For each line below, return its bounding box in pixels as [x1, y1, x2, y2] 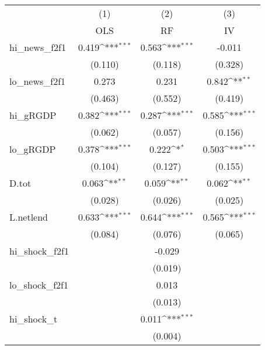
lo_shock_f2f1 [9, 278, 68, 291]
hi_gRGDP [9, 108, 57, 122]
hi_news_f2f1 [9, 40, 66, 54]
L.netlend [9, 210, 48, 224]
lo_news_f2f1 [9, 74, 66, 88]
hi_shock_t [9, 312, 58, 325]
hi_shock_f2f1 [9, 244, 69, 258]
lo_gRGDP [9, 142, 56, 156]
